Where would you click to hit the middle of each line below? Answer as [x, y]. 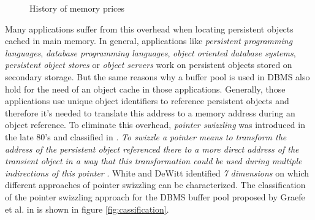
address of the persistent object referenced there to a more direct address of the [152, 149]
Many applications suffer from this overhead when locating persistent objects [149, 28]
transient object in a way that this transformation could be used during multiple [154, 161]
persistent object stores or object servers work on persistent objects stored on [149, 65]
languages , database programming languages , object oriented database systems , [150, 52]
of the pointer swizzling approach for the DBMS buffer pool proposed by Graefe [155, 196]
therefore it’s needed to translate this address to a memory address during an [150, 112]
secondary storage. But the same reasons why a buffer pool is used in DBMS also [157, 76]
